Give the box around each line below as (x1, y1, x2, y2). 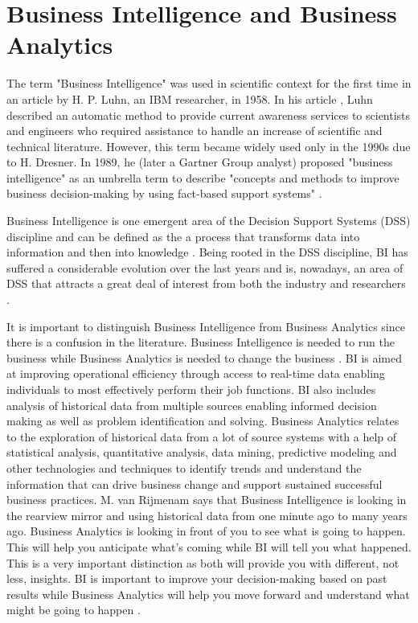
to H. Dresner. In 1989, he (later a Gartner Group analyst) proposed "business (6, 154, 393, 170)
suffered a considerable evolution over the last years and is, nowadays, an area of (6, 259, 404, 276)
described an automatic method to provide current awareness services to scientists (6, 106, 411, 123)
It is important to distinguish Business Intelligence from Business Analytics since (6, 318, 405, 334)
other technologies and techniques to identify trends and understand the (6, 459, 362, 476)
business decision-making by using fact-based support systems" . (6, 185, 322, 202)
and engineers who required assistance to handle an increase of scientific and (6, 122, 383, 139)
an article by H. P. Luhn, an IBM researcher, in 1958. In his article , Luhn (6, 90, 373, 107)
